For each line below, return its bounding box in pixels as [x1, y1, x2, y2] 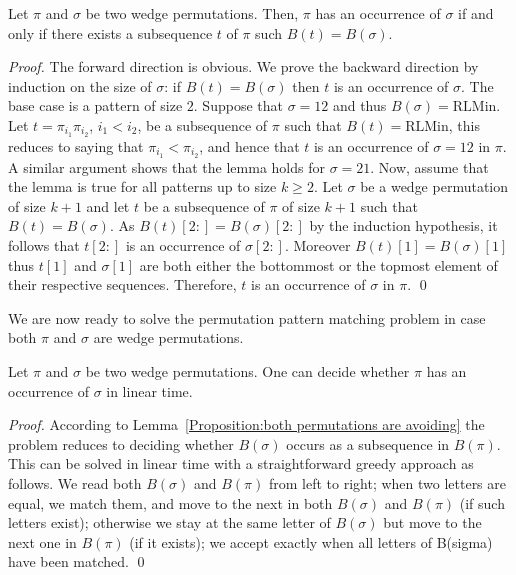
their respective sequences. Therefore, [8, 274, 237, 295]
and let [86, 195, 130, 216]
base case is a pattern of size [8, 95, 183, 116]
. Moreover [284, 235, 351, 256]
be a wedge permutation [360, 176, 509, 197]
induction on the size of [8, 75, 152, 96]
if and [458, 3, 494, 23]
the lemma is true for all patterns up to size [8, 176, 277, 197]
